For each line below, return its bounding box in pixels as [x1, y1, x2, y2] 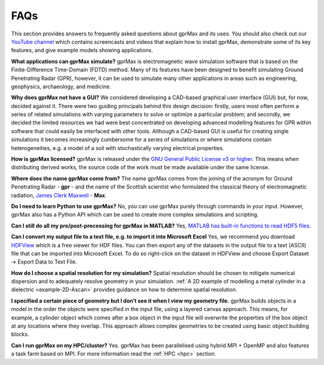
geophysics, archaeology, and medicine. [11, 83, 111, 90]
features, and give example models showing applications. [11, 47, 153, 54]
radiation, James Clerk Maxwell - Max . [11, 192, 107, 199]
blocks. [11, 331, 29, 338]
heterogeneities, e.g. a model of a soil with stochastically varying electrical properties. [11, 144, 224, 151]
